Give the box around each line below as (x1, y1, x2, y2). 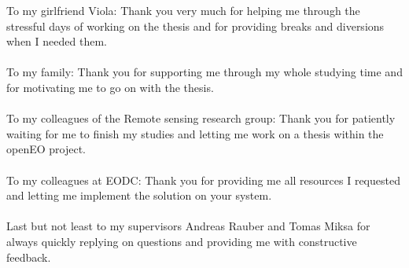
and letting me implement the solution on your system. (6, 187, 272, 204)
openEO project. (6, 141, 86, 157)
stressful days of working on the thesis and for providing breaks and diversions (6, 17, 385, 34)
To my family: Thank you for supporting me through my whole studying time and (6, 64, 403, 80)
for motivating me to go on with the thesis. (6, 79, 214, 95)
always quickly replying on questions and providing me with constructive (6, 233, 357, 249)
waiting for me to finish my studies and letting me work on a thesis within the (6, 125, 384, 141)
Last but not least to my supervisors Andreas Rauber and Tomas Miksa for (6, 218, 370, 234)
